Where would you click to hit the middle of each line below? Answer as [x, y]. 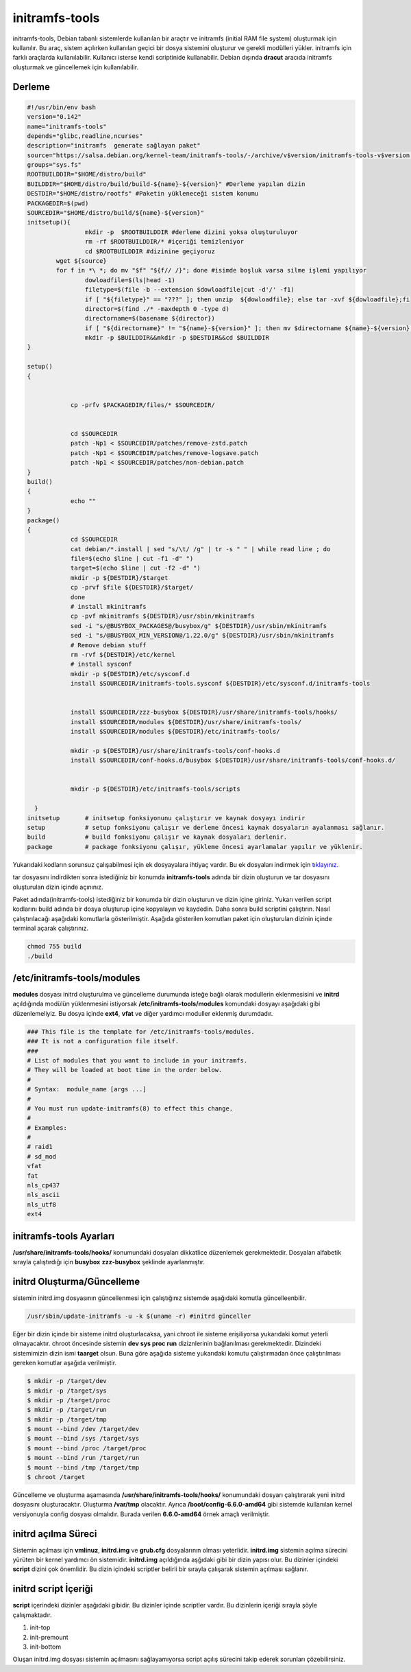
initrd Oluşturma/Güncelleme [76, 1281]
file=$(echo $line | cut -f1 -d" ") [132, 559]
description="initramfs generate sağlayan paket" [114, 146]
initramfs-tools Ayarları [63, 1236]
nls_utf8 [42, 1204]
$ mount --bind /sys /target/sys [83, 1439]
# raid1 [40, 1147]
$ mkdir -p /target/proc [69, 1400]
